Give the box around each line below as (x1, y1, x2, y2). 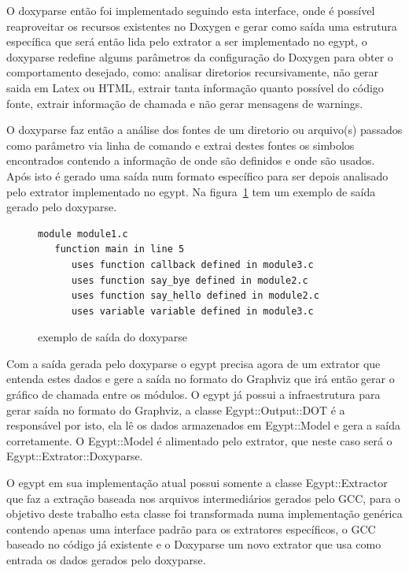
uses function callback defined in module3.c (71, 259, 314, 270)
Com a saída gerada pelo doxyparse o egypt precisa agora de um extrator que (6, 355, 381, 371)
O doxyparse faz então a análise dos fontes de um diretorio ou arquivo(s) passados (6, 121, 403, 138)
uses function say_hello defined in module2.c (71, 290, 319, 302)
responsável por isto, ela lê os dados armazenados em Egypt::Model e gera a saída (6, 417, 400, 433)
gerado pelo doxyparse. (6, 199, 117, 215)
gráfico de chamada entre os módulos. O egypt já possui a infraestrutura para (6, 386, 381, 403)
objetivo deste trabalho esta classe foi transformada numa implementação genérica (6, 505, 403, 522)
